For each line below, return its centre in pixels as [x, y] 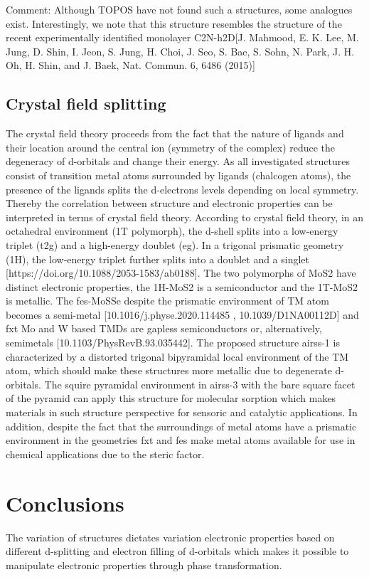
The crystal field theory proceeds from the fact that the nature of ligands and [175, 133]
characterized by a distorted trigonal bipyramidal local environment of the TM [177, 356]
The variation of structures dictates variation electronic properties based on [170, 537]
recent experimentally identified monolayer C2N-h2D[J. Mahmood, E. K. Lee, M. [182, 37]
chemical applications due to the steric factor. [105, 454]
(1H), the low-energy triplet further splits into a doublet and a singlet [158, 259]
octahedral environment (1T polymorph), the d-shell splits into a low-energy [172, 231]
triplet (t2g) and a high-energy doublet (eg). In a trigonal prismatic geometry [175, 244]
